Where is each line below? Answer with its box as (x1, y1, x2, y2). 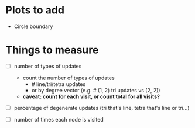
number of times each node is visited (13, 116, 104, 123)
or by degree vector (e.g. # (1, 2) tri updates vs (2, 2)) (31, 87, 160, 94)
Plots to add (5, 4, 65, 17)
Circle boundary (13, 23, 53, 30)
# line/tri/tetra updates (31, 80, 86, 88)
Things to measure (5, 43, 99, 57)
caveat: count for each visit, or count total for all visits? (22, 93, 160, 100)
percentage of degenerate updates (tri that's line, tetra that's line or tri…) (13, 104, 190, 111)
